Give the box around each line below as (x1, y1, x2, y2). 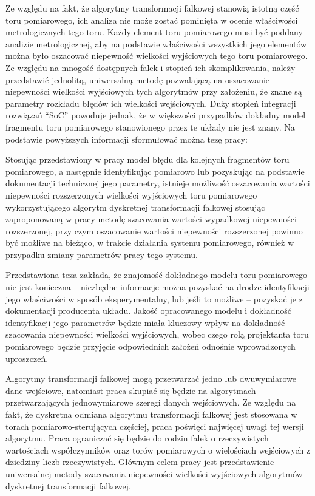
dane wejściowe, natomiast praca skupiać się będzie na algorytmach (5, 384, 256, 396)
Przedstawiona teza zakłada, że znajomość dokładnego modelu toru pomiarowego (5, 268, 308, 281)
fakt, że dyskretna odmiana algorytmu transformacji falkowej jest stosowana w (5, 408, 297, 420)
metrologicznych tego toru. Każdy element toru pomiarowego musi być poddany (5, 25, 303, 38)
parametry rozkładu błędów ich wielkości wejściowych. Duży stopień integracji (5, 97, 296, 109)
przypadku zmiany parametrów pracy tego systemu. (5, 248, 198, 260)
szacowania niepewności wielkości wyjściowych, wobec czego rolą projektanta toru (5, 328, 309, 341)
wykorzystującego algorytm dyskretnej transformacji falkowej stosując (5, 200, 265, 213)
